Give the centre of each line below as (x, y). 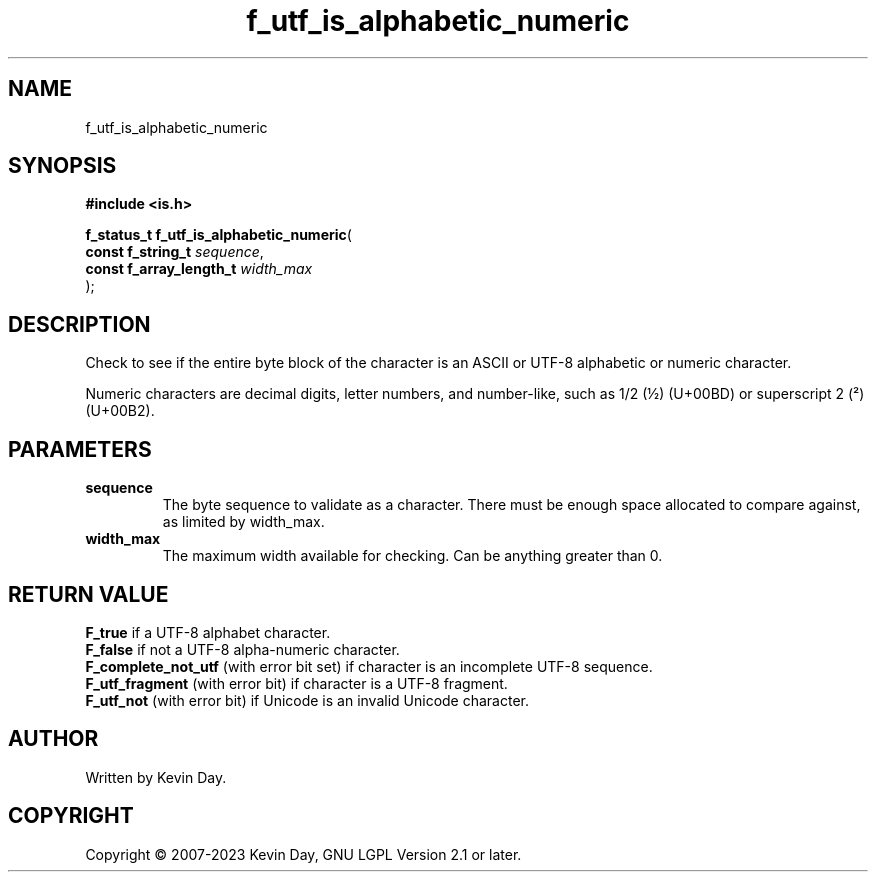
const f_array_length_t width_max (199, 269)
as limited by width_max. (243, 522)
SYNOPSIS (62, 166)
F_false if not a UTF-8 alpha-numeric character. (242, 649)
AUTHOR (53, 739)
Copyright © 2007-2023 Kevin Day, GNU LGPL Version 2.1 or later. (303, 854)
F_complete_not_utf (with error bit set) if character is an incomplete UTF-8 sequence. (369, 666)
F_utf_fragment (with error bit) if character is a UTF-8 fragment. (296, 683)
